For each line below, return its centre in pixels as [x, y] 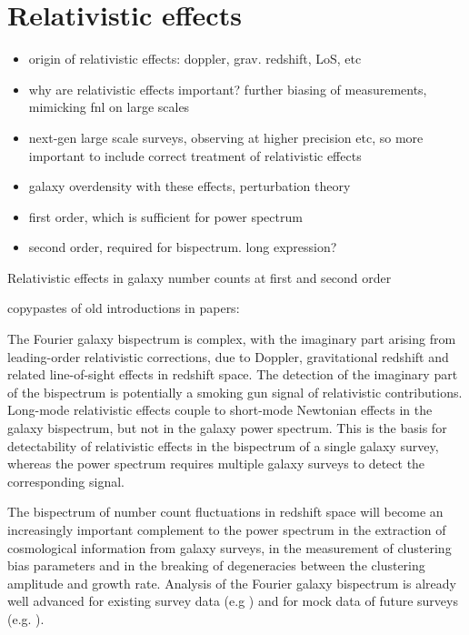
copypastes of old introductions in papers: [124, 308]
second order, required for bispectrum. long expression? [183, 247]
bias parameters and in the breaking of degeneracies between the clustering [216, 565]
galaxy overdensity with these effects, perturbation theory [190, 186]
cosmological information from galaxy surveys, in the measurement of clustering [230, 547]
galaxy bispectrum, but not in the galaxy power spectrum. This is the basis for [227, 428]
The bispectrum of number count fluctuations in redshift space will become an [225, 512]
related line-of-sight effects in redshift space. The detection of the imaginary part [233, 374]
